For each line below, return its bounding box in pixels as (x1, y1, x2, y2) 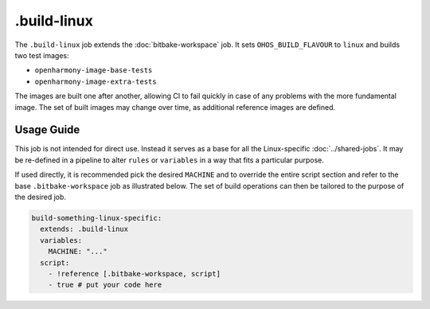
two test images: (14, 50, 69, 60)
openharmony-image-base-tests (34, 66, 153, 75)
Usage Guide (14, 123, 80, 137)
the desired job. (14, 192, 67, 201)
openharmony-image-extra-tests (34, 76, 157, 86)
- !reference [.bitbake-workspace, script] (48, 269, 221, 278)
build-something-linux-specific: (31, 213, 162, 222)
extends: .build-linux (40, 225, 129, 234)
